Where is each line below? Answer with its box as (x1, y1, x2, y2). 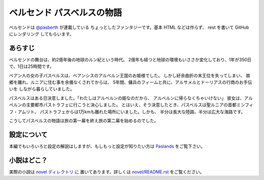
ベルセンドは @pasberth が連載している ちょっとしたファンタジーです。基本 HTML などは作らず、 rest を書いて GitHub (9, 24, 249, 30)
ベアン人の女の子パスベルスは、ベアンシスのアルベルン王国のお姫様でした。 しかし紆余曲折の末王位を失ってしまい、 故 (9, 72, 250, 78)
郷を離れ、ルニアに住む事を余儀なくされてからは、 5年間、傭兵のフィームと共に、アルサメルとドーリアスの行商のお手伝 (9, 80, 252, 85)
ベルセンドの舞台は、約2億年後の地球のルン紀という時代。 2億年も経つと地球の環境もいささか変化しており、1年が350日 (9, 57, 252, 62)
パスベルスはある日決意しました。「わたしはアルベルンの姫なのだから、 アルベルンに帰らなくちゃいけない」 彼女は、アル (9, 95, 253, 101)
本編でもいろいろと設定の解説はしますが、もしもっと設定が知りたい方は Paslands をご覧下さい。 (9, 143, 205, 149)
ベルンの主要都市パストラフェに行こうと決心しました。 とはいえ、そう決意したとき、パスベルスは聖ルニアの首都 (9, 102, 237, 108)
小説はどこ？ (9, 156, 48, 164)
